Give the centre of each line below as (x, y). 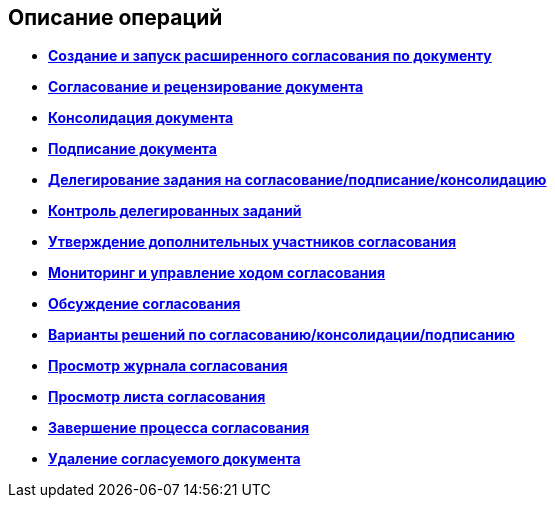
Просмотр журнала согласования (168, 366)
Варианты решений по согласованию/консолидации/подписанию (281, 335)
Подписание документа (132, 149)
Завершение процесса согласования (179, 428)
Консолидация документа (141, 118)
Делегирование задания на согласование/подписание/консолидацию (297, 180)
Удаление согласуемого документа (174, 459)
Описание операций (115, 17)
